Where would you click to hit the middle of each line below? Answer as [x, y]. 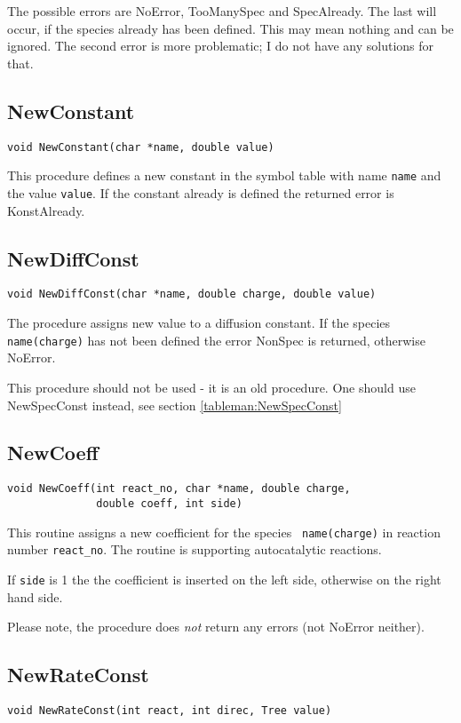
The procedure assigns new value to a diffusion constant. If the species [199, 322]
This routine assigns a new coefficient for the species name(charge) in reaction [224, 532]
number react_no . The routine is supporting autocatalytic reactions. [195, 549]
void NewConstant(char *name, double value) [141, 147]
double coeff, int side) [169, 503]
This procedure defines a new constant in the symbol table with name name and [224, 175]
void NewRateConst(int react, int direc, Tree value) [170, 710]
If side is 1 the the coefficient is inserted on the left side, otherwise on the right [224, 579]
